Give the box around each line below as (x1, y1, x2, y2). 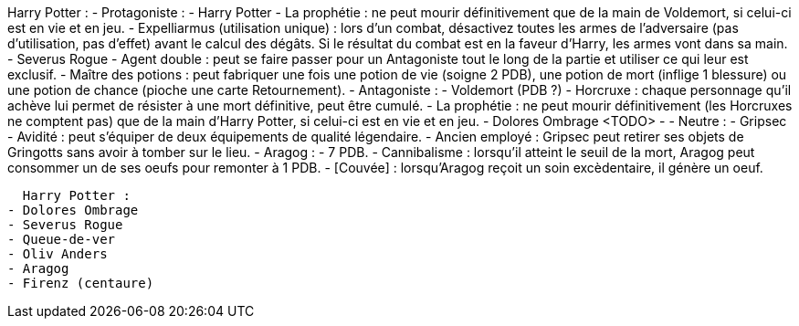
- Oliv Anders (7, 247, 108, 261)
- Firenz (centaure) (7, 276, 154, 290)
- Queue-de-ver (7, 232, 116, 247)
